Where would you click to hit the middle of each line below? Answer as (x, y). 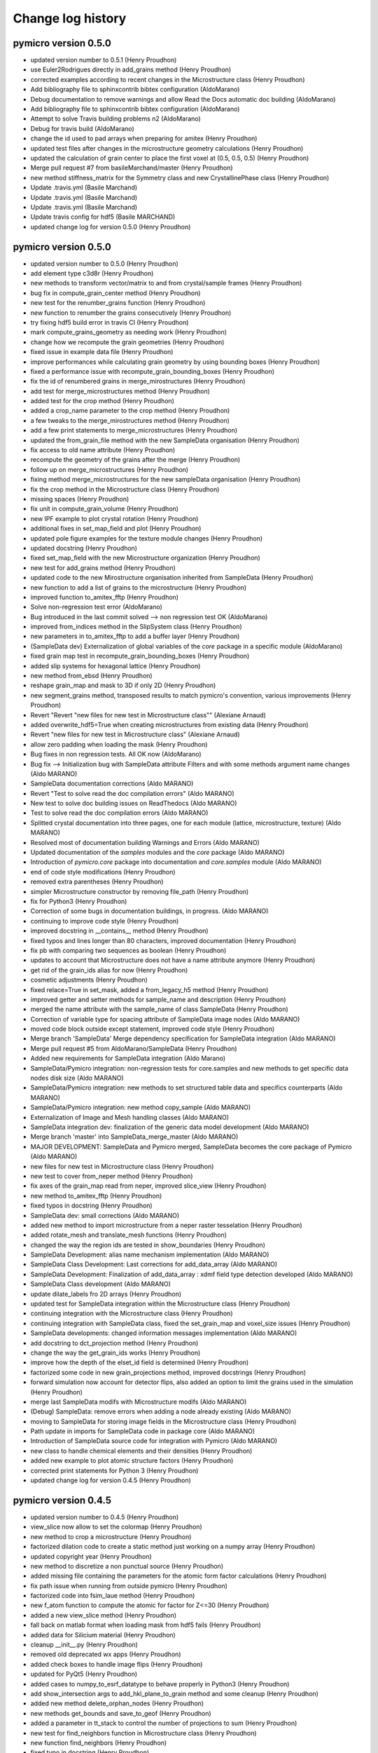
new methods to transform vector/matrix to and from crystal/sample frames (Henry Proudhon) (166, 283)
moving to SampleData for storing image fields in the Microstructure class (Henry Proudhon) (163, 1421)
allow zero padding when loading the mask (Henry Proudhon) (119, 744)
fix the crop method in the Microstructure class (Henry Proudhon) (125, 489)
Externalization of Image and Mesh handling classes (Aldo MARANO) (130, 1117)
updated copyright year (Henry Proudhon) (91, 1556)
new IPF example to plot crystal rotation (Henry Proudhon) (114, 518)
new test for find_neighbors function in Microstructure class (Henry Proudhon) (143, 1733)
